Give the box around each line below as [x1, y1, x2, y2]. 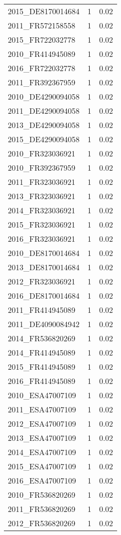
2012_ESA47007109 [8, 418, 76, 429]
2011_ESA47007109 [8, 404, 76, 415]
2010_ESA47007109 [8, 389, 76, 401]
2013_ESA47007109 [8, 432, 76, 443]
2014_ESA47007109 [8, 446, 76, 458]
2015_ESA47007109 [8, 460, 76, 472]
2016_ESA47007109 [8, 475, 76, 486]
